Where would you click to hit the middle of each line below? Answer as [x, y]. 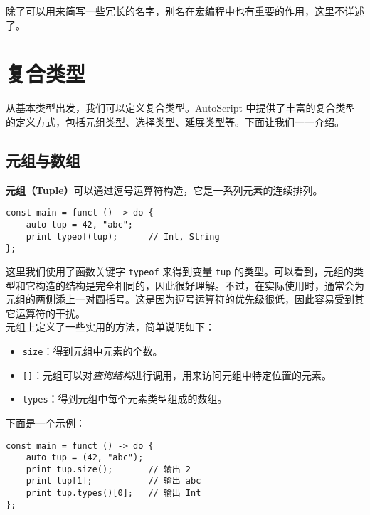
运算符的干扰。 [50, 313]
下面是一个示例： [46, 422]
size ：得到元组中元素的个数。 [92, 350]
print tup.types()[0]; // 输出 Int [113, 493]
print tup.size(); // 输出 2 [109, 469]
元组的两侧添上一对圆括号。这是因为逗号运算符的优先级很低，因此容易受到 [180, 299]
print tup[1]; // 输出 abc [113, 481]
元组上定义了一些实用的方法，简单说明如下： [110, 327]
